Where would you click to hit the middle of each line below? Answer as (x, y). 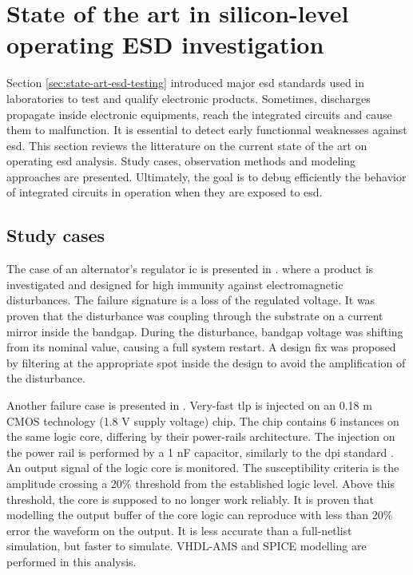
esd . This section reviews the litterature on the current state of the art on (187, 145)
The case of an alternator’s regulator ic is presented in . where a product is (190, 269)
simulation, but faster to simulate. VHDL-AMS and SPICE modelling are (187, 546)
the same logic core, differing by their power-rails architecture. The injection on (201, 436)
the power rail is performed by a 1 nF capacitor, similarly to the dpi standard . (200, 452)
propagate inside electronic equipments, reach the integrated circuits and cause (199, 114)
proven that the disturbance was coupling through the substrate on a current (195, 316)
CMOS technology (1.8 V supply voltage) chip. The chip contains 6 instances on (203, 420)
